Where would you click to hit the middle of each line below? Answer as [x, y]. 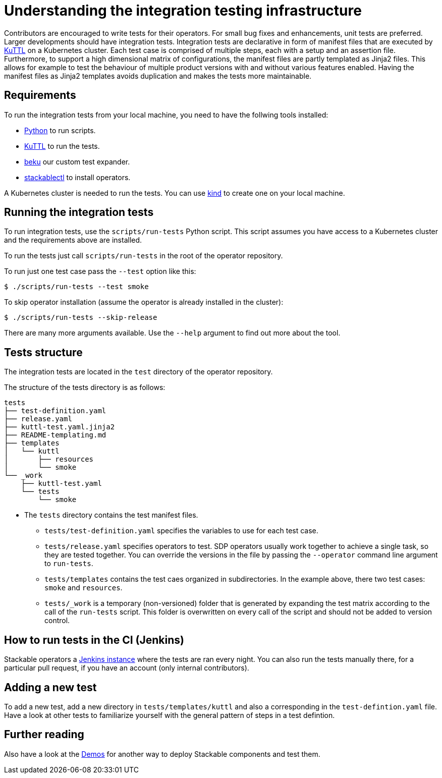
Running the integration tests [79, 212]
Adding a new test [50, 687]
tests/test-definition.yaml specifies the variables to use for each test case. [181, 531]
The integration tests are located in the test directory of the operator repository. [139, 372]
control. [57, 621]
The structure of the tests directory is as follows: [85, 387]
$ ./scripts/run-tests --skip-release [81, 318]
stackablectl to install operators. [77, 177]
